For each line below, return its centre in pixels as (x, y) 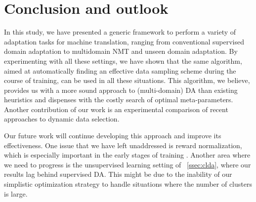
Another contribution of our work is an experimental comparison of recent (116, 109)
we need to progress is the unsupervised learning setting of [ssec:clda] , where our (128, 164)
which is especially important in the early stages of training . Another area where (127, 155)
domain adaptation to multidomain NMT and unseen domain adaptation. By (121, 51)
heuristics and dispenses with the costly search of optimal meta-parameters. (119, 100)
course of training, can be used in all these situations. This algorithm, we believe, (127, 80)
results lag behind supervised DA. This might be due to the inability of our (118, 174)
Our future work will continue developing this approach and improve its (113, 136)
